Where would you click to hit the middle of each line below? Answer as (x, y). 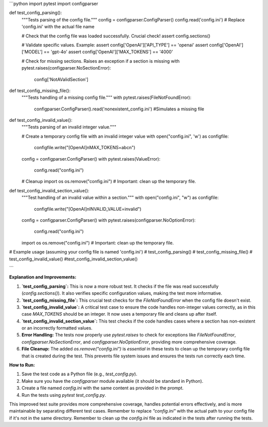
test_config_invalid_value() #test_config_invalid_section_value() (73, 259)
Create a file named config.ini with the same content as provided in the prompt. (102, 388)
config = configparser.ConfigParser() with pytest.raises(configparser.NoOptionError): (109, 220)
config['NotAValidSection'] (61, 79)
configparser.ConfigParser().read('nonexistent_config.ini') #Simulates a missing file (119, 109)
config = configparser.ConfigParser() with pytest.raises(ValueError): (91, 159)
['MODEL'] (32, 52)
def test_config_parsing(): (35, 13)
